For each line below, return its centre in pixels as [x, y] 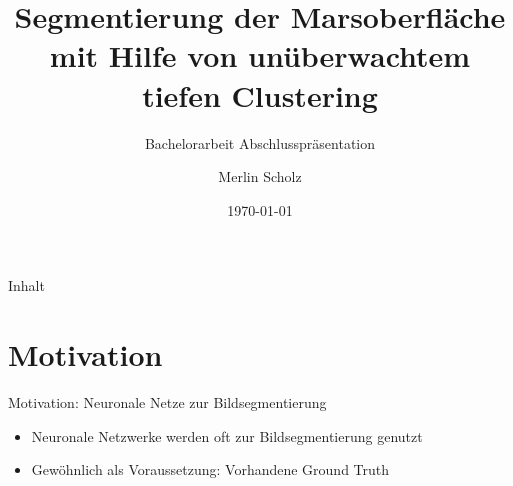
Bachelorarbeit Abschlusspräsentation [260, 142]
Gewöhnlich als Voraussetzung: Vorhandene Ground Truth [210, 469]
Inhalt [26, 285]
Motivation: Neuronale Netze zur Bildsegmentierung [167, 402]
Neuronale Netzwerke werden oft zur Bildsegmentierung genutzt [227, 435]
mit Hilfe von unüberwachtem [260, 55]
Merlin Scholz [260, 176]
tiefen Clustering [260, 94]
